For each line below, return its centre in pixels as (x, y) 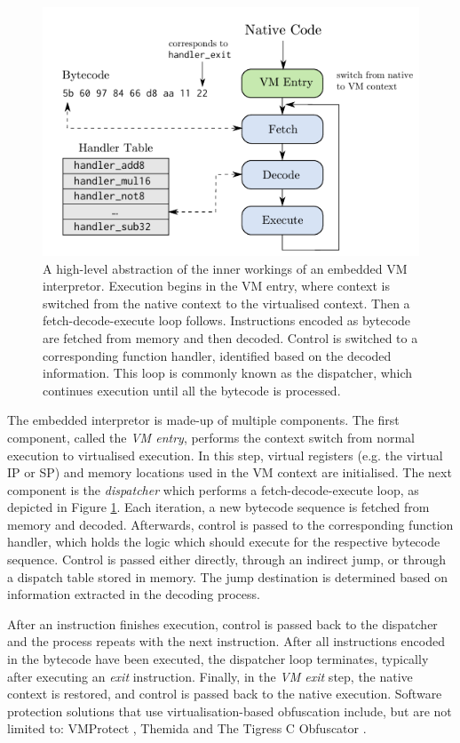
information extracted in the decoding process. (134, 594)
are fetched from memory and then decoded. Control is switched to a (230, 337)
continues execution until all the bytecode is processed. (192, 390)
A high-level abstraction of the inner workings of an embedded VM (225, 268)
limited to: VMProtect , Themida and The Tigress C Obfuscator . (187, 728)
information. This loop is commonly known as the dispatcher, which (228, 373)
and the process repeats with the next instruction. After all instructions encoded (226, 641)
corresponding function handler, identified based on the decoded (217, 355)
